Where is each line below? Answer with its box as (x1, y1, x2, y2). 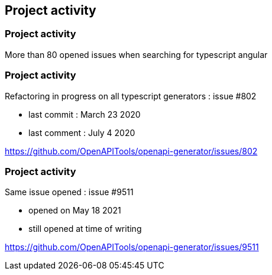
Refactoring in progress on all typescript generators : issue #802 (5, 90, 257, 101)
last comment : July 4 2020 (28, 127, 135, 138)
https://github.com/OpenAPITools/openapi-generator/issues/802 (5, 145, 258, 156)
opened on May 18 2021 (28, 205, 121, 216)
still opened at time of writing (28, 224, 142, 234)
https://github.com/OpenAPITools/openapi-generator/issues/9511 (5, 242, 259, 253)
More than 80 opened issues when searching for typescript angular (5, 49, 268, 60)
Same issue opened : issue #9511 (5, 187, 134, 198)
